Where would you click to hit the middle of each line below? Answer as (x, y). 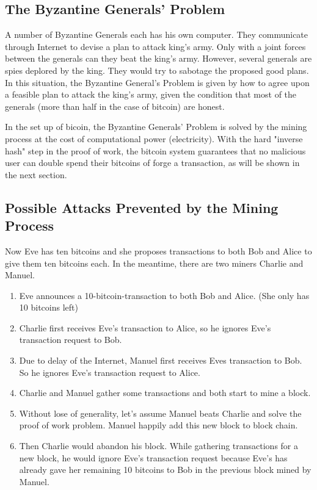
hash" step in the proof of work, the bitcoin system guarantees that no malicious (155, 150)
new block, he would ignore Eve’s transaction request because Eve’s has (153, 457)
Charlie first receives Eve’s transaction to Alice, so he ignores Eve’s (145, 327)
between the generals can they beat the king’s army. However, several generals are (158, 58)
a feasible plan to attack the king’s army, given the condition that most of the (151, 94)
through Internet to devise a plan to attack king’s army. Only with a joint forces (155, 46)
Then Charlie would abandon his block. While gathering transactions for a (159, 446)
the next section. (36, 174)
